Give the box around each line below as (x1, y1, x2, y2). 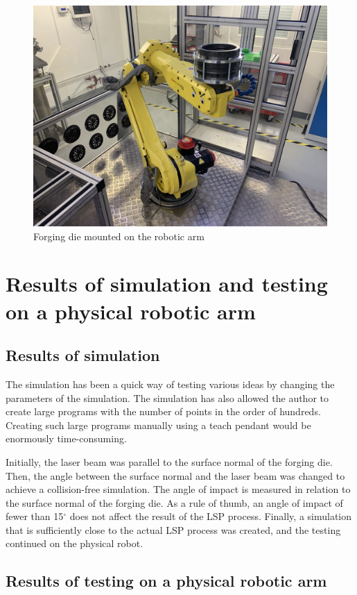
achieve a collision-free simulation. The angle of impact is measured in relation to (6, 482, 351, 496)
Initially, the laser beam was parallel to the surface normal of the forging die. (6, 454, 333, 469)
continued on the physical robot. (6, 536, 143, 551)
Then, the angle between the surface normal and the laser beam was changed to (6, 468, 345, 483)
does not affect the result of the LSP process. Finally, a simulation (69, 509, 352, 523)
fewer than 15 (6, 509, 64, 523)
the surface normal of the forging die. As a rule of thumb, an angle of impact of (6, 495, 343, 510)
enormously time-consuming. (6, 431, 127, 446)
